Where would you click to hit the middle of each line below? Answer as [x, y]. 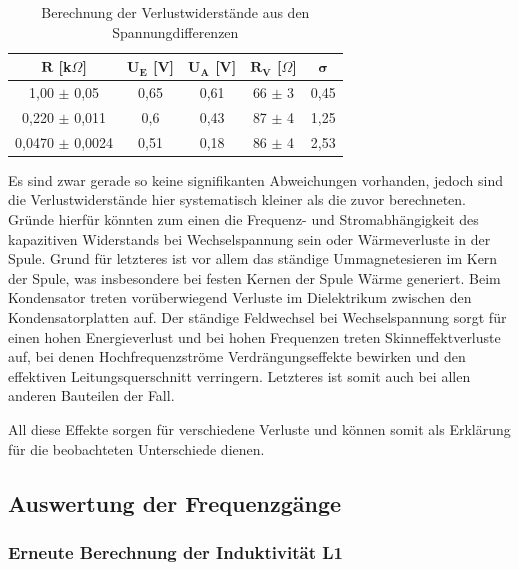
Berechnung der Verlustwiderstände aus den [175, 12]
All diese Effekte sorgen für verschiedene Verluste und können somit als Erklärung [259, 428]
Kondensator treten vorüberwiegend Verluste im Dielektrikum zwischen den [240, 297]
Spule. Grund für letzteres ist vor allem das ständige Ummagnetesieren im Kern [253, 258]
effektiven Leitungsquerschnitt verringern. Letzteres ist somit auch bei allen [239, 375]
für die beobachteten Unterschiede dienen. [136, 448]
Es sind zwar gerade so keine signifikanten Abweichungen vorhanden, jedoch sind [255, 179]
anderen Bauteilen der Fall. [91, 395]
